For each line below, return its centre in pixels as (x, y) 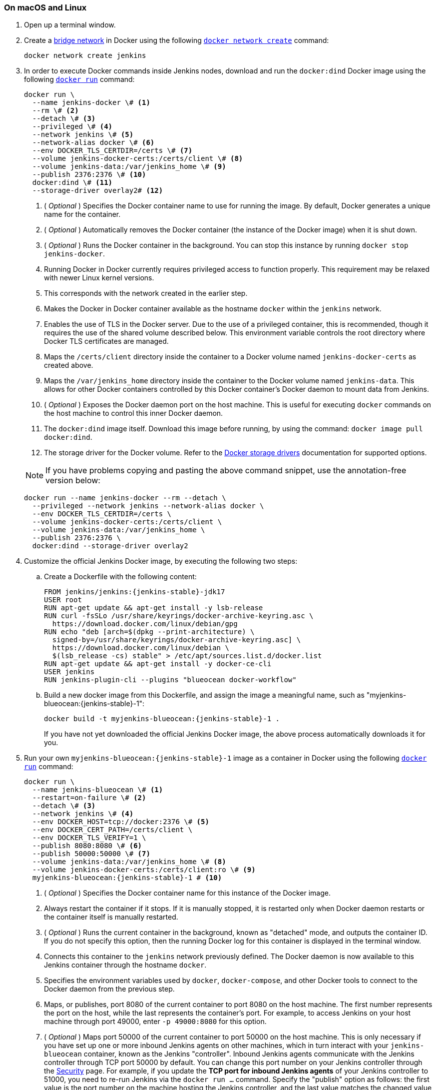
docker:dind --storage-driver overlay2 (110, 546)
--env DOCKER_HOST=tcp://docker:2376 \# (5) (121, 822)
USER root (63, 600)
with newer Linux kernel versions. (99, 278)
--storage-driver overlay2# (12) (98, 191)
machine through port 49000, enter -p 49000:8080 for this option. (155, 1022)
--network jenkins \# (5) (83, 135)
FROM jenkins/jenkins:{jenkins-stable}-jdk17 (135, 592)
